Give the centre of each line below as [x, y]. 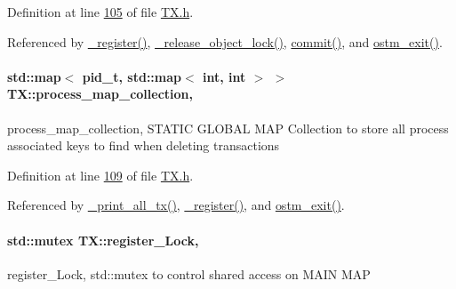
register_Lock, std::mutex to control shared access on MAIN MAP [189, 273]
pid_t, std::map [132, 76]
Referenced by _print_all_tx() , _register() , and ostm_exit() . [176, 205]
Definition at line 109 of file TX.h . [100, 175]
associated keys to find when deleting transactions [144, 145]
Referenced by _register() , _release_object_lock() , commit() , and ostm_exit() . [225, 41]
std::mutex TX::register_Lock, [103, 240]
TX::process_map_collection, [100, 94]
